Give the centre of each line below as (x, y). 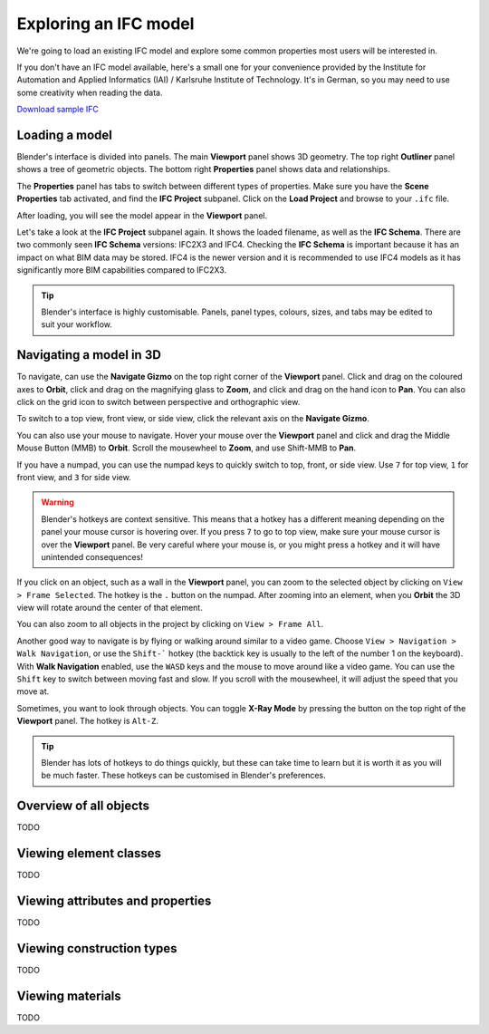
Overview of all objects (83, 806)
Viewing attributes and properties (114, 901)
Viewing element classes (89, 853)
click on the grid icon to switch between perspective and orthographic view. (158, 402)
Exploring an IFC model (105, 24)
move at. (33, 691)
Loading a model (65, 135)
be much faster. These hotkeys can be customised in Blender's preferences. (183, 776)
